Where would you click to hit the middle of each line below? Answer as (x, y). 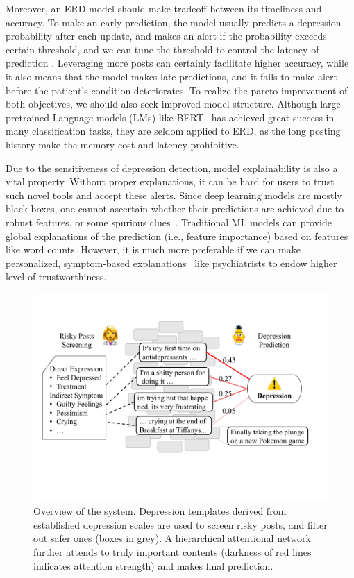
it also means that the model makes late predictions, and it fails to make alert (171, 76)
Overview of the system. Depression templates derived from (160, 511)
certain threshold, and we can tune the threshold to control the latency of (162, 49)
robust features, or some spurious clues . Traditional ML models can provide (169, 222)
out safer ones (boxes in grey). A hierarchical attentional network (172, 538)
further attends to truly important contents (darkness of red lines (172, 552)
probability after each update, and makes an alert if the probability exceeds (166, 36)
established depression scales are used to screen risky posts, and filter (180, 524)
